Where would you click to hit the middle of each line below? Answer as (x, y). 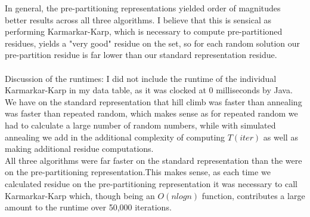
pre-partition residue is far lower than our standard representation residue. (141, 55)
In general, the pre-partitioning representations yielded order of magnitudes (143, 8)
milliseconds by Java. (254, 90)
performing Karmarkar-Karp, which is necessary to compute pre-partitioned (144, 31)
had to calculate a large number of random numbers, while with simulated (140, 125)
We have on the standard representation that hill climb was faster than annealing (154, 101)
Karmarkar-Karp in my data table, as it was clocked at (106, 90)
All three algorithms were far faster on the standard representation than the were (154, 160)
